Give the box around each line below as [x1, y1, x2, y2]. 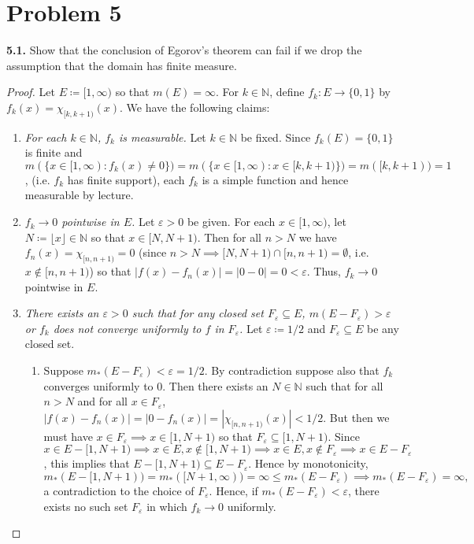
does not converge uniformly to [53, 320, 202, 336]
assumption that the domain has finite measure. [6, 57, 237, 73]
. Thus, [306, 263, 342, 279]
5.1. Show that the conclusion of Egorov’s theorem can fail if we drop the [6, 42, 362, 58]
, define [269, 83, 305, 100]
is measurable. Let [119, 128, 206, 145]
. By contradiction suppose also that [204, 362, 380, 379]
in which [146, 498, 187, 514]
